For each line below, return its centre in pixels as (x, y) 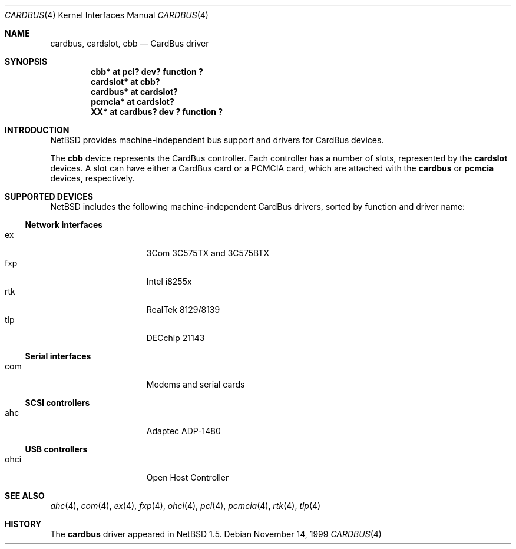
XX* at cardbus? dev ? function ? (157, 112)
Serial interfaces (58, 356)
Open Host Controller (188, 477)
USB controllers (56, 449)
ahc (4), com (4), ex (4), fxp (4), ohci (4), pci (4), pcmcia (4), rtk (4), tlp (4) (186, 506)
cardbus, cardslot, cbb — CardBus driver (130, 43)
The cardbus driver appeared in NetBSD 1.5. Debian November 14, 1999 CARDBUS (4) (216, 534)
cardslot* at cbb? (125, 82)
